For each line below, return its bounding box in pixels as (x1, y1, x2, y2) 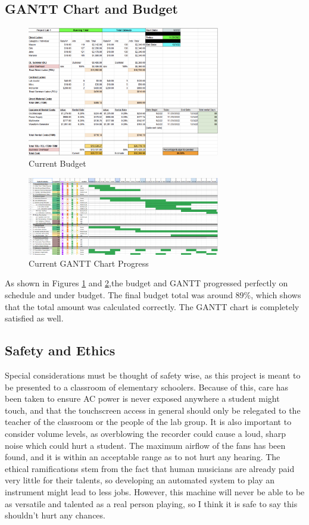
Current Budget (29, 157, 86, 170)
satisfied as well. (5, 312, 64, 324)
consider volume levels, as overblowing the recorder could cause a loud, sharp (5, 427, 286, 439)
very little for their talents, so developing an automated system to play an (5, 474, 275, 486)
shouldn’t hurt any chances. (5, 509, 105, 521)
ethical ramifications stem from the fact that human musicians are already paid (5, 462, 295, 474)
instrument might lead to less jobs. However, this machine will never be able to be (5, 485, 305, 498)
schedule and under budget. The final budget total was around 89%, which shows (5, 289, 301, 301)
